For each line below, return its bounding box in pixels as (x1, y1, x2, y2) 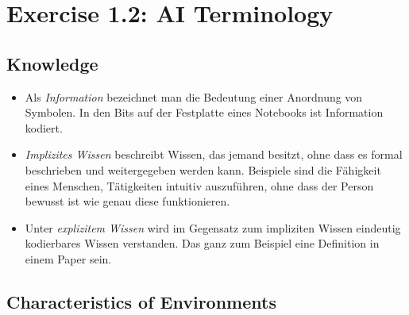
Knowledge (6, 51, 98, 75)
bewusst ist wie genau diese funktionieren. (25, 193, 230, 209)
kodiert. (25, 119, 63, 136)
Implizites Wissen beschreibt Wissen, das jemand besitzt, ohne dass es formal (25, 146, 403, 163)
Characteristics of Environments (6, 289, 276, 313)
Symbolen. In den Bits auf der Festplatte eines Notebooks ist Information (25, 104, 384, 121)
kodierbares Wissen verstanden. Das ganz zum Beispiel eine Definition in (25, 235, 380, 252)
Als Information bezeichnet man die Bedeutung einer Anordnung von (25, 88, 363, 105)
